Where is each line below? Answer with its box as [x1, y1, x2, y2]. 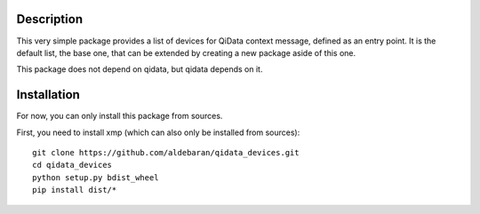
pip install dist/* [32, 185, 117, 195]
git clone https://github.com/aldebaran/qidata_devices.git [32, 147, 300, 157]
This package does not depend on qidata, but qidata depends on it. [16, 64, 263, 75]
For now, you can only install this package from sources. [16, 111, 223, 122]
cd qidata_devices [32, 160, 113, 170]
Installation [16, 87, 80, 102]
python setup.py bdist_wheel [32, 172, 159, 182]
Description [16, 12, 84, 27]
